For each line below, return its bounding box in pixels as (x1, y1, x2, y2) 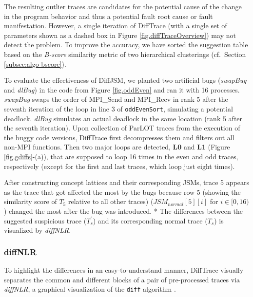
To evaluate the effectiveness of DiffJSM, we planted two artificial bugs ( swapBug (4, 75, 247, 85)
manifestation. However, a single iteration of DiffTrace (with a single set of (4, 20, 227, 31)
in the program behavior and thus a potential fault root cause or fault (4, 11, 213, 21)
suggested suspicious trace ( (4, 215, 87, 225)
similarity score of (4, 196, 57, 206)
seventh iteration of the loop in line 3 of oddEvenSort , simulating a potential (4, 103, 233, 113)
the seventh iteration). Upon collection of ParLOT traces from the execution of (4, 123, 240, 133)
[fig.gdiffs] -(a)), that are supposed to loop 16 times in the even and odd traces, (4, 151, 238, 161)
